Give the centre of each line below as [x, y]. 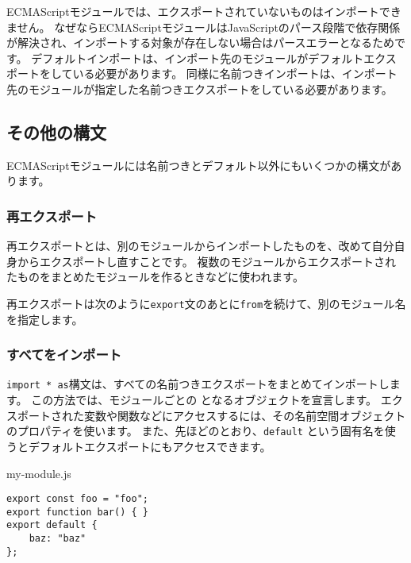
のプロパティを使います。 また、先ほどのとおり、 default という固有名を [196, 431]
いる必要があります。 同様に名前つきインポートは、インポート [235, 73]
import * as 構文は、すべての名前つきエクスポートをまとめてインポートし [198, 384]
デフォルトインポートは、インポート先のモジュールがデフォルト [198, 58]
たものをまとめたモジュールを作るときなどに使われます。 [155, 277]
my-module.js [39, 473]
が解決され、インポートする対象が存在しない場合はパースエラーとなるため [201, 42]
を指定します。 [45, 319]
